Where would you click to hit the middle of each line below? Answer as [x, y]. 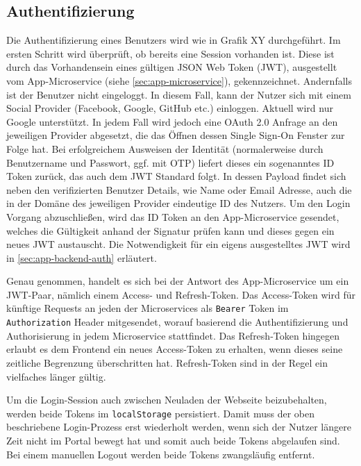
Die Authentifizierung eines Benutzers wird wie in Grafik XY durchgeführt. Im [174, 40]
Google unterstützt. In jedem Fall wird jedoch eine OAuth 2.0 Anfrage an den [172, 121]
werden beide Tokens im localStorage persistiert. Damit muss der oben [161, 413]
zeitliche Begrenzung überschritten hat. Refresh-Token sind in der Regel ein [167, 362]
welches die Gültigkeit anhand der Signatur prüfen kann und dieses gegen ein [170, 230]
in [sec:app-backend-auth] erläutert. [82, 257]
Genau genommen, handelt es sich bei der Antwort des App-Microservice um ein [178, 281]
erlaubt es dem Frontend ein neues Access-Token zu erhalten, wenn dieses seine [175, 349]
